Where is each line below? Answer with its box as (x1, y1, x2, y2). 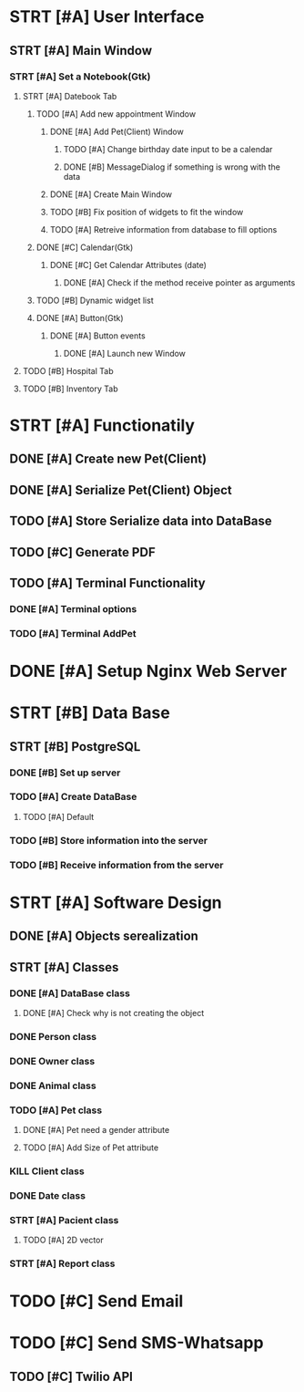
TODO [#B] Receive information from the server (9, 858, 224, 871)
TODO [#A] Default (22, 811, 95, 822)
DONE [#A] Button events (49, 330, 146, 341)
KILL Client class (9, 1165, 85, 1178)
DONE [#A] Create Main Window (49, 189, 173, 200)
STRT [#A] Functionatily (9, 415, 196, 436)
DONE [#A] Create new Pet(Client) (9, 452, 208, 467)
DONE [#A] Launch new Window (63, 348, 187, 358)
